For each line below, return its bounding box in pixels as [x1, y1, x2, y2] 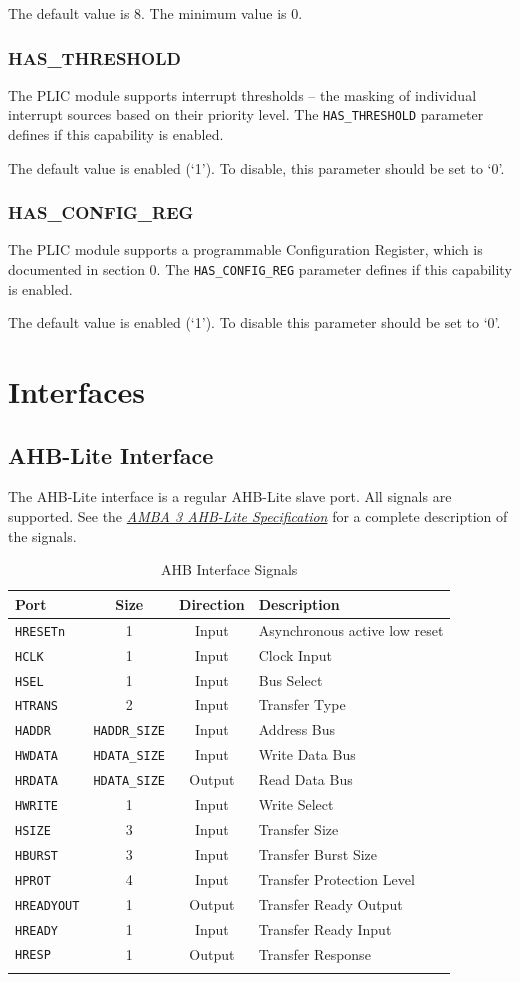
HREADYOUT [15, 898, 80, 913]
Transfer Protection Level [258, 868, 415, 889]
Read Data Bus [258, 769, 353, 790]
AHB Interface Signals [160, 559, 298, 580]
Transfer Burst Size [258, 843, 378, 864]
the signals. [8, 525, 77, 546]
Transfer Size [258, 818, 339, 839]
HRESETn [15, 624, 66, 639]
